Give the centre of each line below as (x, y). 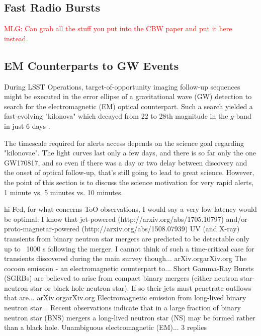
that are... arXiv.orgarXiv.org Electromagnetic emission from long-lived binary (125, 298)
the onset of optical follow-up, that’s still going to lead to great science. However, (129, 172)
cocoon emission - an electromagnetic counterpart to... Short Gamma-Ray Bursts (129, 268)
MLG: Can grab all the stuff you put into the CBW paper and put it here (118, 28)
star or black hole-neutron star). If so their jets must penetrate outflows (141, 287)
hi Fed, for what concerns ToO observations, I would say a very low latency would (130, 209)
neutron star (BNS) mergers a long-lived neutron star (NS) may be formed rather (130, 317)
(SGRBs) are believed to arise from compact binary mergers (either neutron (121, 278)
